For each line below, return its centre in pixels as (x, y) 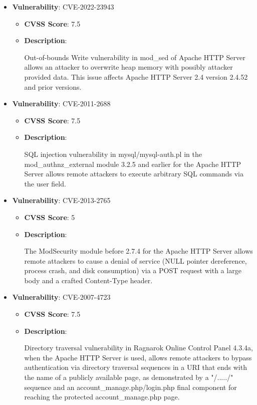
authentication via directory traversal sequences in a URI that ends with (136, 367)
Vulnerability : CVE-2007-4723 (61, 297)
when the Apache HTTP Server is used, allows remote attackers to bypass (138, 357)
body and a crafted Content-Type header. (88, 280)
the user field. (45, 183)
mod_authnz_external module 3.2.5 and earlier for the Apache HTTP (133, 164)
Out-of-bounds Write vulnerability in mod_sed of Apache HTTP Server (135, 57)
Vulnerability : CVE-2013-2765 (61, 200)
